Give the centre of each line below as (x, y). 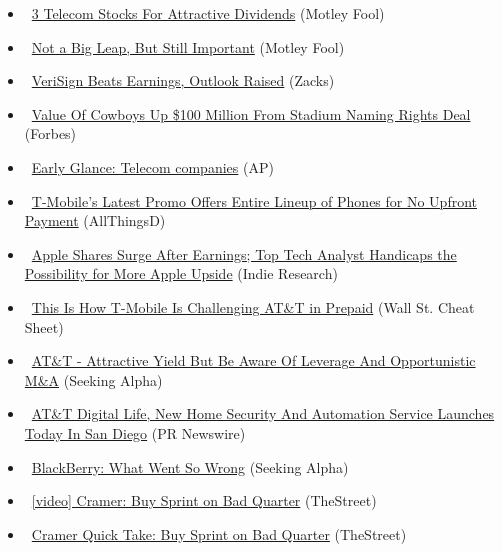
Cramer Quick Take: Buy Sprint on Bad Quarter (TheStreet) (219, 533)
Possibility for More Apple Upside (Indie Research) (181, 273)
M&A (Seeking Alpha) (93, 379)
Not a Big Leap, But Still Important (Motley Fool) (188, 46)
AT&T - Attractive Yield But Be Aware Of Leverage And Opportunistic (253, 360)
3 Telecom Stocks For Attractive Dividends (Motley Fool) (208, 13)
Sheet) (44, 326)
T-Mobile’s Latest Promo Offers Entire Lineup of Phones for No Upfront (254, 200)
